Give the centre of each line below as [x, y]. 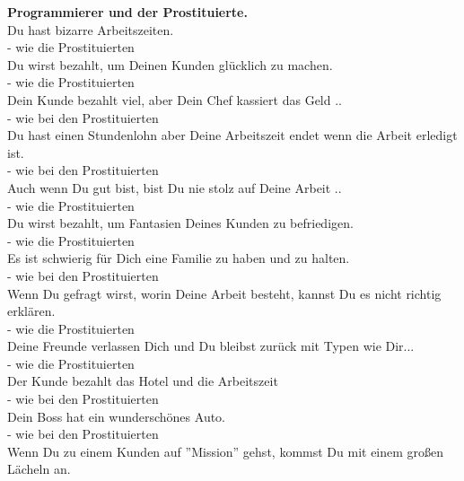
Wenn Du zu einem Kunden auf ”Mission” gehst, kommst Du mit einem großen [226, 451]
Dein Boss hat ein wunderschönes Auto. [116, 416]
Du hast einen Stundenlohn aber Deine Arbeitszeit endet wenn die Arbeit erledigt [232, 135]
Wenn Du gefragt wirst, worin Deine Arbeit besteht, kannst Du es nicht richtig [224, 293]
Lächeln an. [39, 469]
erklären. [31, 311]
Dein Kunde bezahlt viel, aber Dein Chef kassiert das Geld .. [175, 99]
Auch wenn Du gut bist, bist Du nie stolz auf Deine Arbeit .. [175, 187]
